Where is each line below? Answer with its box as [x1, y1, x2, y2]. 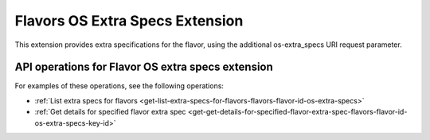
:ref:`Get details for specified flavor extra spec [34, 107, 186, 117]
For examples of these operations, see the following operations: [14, 81, 225, 91]
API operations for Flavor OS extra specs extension [14, 60, 274, 74]
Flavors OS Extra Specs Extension [14, 12, 244, 29]
